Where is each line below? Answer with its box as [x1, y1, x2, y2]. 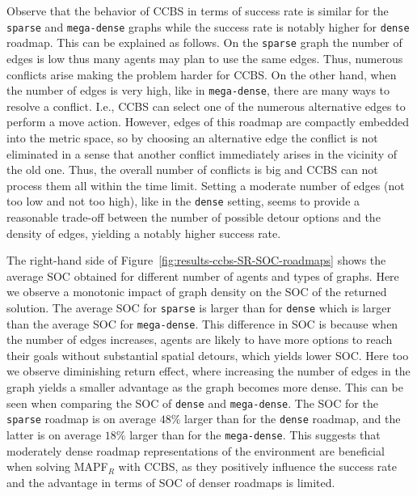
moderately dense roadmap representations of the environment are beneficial [6, 442, 385, 459]
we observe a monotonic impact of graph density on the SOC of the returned [6, 283, 387, 300]
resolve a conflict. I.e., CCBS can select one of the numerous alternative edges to [6, 97, 406, 114]
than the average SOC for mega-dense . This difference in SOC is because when [6, 315, 398, 332]
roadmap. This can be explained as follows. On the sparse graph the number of [6, 34, 402, 51]
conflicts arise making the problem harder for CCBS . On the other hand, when [6, 66, 397, 83]
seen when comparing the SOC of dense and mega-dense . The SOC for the [6, 394, 378, 411]
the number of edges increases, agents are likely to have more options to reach [6, 331, 393, 348]
